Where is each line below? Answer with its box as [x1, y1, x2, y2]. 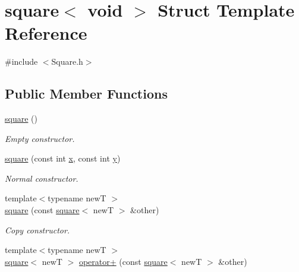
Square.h [51, 55, 83, 68]
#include [5, 55, 38, 68]
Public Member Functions [5, 84, 168, 103]
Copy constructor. [5, 223, 70, 236]
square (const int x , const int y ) [5, 152, 121, 165]
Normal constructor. [5, 172, 78, 184]
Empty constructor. [5, 132, 75, 144]
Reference [5, 21, 87, 45]
